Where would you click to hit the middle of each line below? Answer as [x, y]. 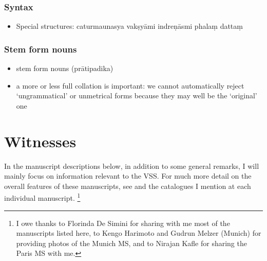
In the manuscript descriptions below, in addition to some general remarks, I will [132, 166]
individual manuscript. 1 [42, 197]
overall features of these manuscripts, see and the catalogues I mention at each [128, 186]
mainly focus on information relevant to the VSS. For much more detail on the [128, 176]
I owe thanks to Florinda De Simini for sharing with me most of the [123, 223]
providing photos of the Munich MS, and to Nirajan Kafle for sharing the [131, 243]
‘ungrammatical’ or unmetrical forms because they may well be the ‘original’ [137, 95]
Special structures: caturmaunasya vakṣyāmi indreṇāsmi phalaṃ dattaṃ [129, 26]
